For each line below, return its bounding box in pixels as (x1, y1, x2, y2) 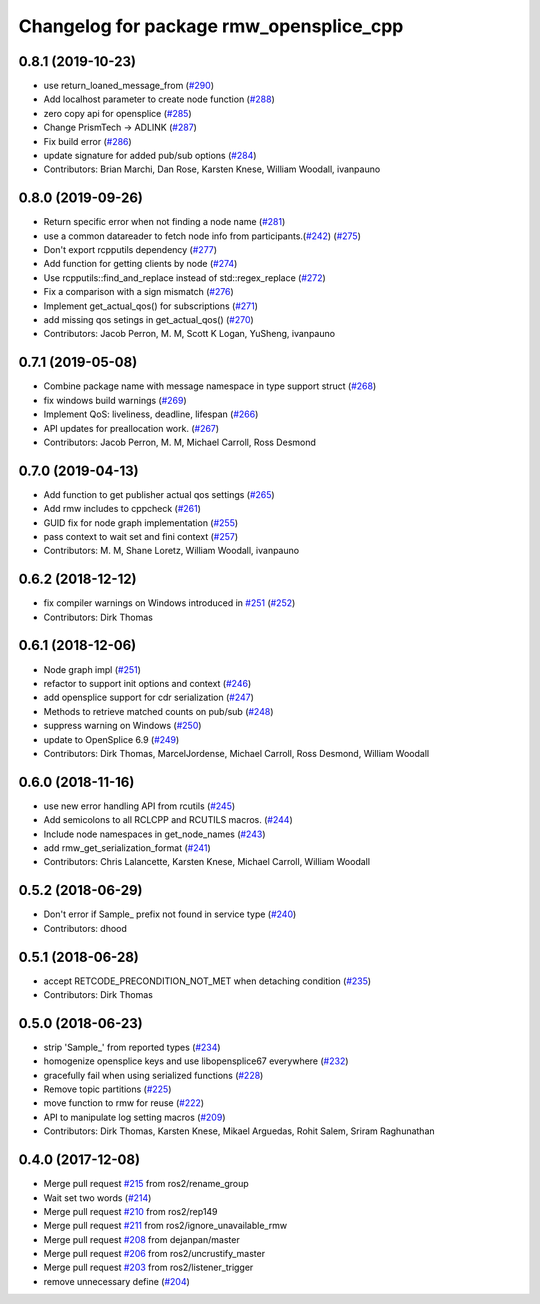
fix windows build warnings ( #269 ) (43, 394, 187, 406)
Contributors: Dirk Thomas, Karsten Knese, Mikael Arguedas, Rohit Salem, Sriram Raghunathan (43, 1125, 435, 1137)
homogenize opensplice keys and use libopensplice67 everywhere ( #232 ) (43, 1055, 349, 1067)
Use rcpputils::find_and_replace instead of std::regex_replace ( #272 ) (43, 271, 327, 284)
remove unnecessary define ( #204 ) (43, 1275, 190, 1287)
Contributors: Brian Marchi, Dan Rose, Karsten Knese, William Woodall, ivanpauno (43, 163, 381, 175)
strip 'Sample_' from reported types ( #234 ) (43, 1041, 221, 1053)
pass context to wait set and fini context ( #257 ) (43, 530, 239, 542)
